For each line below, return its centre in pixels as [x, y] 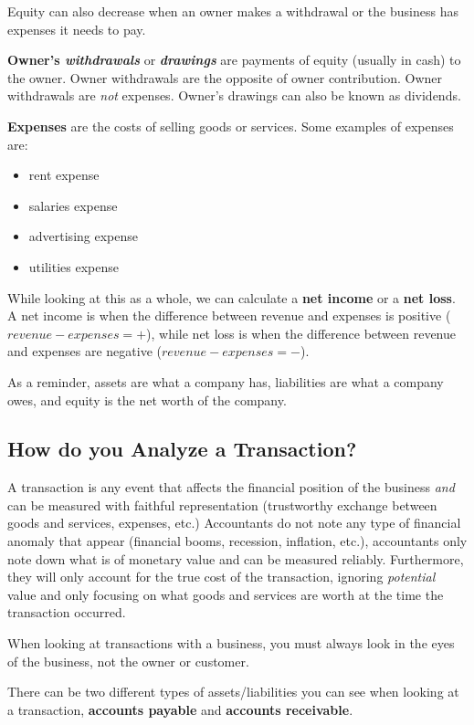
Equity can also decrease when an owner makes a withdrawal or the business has [233, 11]
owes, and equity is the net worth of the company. [147, 399]
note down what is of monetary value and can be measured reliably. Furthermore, [236, 558]
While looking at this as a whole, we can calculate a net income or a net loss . [232, 297]
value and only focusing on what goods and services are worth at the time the [226, 594]
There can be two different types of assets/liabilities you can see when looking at [233, 692]
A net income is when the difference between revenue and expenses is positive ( [229, 315]
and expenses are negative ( [84, 351]
